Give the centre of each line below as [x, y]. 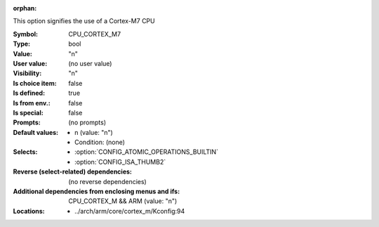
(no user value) [90, 63]
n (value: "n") [94, 132]
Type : [22, 44]
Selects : [25, 152]
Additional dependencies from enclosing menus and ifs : [97, 192]
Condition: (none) [100, 142]
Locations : [29, 211]
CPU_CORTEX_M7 [95, 34]
